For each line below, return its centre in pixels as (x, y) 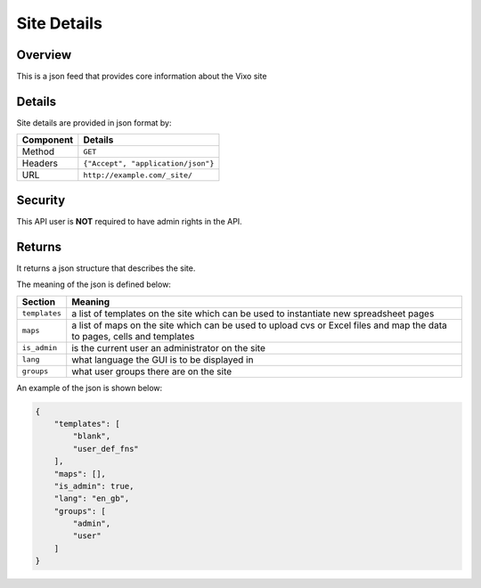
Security (41, 200)
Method (38, 151)
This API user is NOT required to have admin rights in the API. (129, 221)
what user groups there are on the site (152, 372)
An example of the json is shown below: (90, 388)
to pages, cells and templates (133, 336)
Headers (40, 163)
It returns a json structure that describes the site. (106, 268)
